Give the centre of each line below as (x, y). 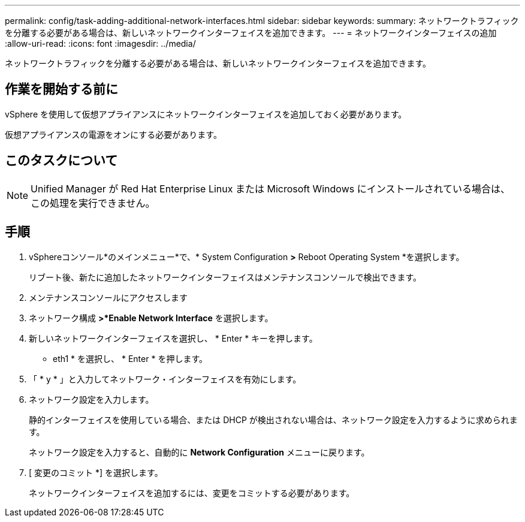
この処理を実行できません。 (93, 203)
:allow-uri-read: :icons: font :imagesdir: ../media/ (100, 43)
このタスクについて (61, 161)
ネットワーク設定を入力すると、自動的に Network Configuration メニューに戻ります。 (199, 452)
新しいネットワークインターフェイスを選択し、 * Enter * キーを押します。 (173, 338)
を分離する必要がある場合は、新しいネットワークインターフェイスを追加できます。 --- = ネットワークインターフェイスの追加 (251, 33)
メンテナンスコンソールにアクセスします (108, 297)
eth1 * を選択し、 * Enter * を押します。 (130, 358)
